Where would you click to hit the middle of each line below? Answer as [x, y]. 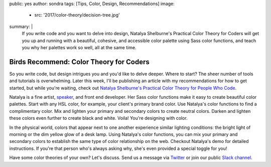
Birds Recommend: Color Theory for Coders [80, 62]
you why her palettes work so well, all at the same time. [79, 47]
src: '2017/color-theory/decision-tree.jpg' [77, 15]
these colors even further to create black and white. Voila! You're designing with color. [98, 118]
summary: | [21, 26]
